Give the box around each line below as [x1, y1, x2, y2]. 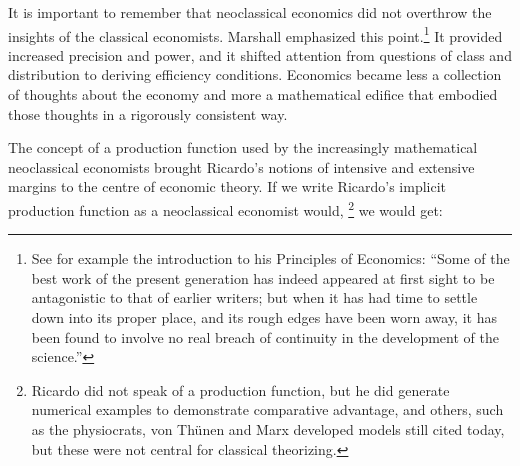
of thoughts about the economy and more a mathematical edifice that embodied [8, 84, 498, 105]
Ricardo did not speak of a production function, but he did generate [31, 379, 450, 400]
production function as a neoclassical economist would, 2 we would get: [8, 197, 443, 220]
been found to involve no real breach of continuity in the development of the [31, 326, 499, 347]
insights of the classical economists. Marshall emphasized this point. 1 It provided [8, 22, 503, 46]
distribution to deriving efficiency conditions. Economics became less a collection [8, 64, 502, 85]
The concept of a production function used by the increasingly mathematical [8, 137, 478, 158]
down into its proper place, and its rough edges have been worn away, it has [31, 307, 497, 328]
